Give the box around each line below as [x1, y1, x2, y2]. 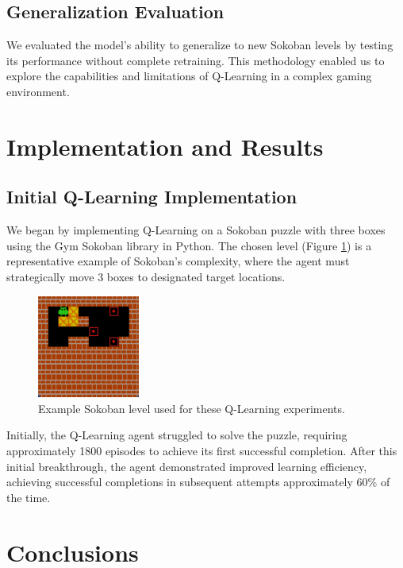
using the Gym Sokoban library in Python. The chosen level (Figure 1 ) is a [6, 237, 372, 253]
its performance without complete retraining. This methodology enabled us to [6, 52, 385, 68]
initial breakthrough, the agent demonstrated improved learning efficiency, [6, 458, 367, 474]
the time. [6, 489, 51, 505]
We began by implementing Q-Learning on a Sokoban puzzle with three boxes [6, 222, 386, 238]
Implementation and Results [6, 129, 324, 162]
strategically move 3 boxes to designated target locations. [6, 268, 286, 284]
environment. [6, 83, 70, 99]
